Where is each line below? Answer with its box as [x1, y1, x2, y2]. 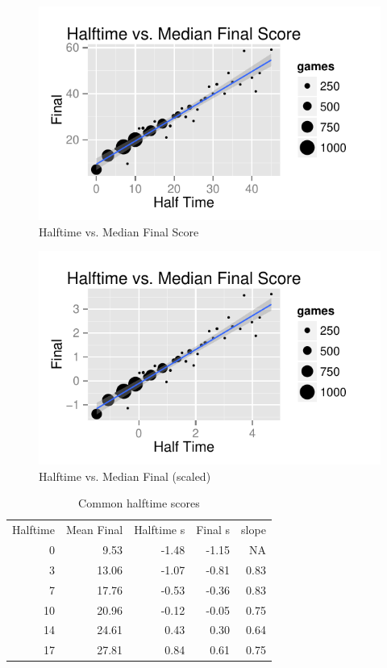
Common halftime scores [78, 495, 200, 511]
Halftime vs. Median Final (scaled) [39, 467, 211, 484]
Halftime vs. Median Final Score [39, 223, 199, 240]
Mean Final [65, 521, 123, 538]
